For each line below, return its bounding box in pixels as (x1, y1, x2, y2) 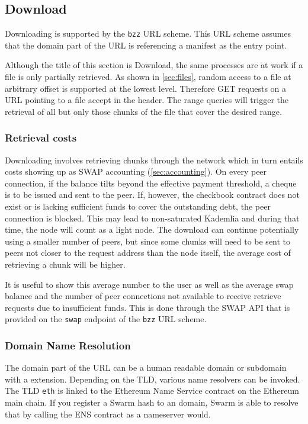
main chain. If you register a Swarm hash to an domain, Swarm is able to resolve (5, 396, 299, 409)
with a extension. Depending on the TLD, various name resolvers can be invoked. (5, 372, 300, 385)
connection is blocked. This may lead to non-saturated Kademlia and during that (5, 211, 300, 224)
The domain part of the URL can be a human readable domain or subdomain (5, 361, 287, 374)
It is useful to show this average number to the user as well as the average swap (5, 278, 294, 290)
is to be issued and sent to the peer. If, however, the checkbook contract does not (5, 188, 300, 201)
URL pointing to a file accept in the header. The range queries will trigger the (5, 94, 288, 106)
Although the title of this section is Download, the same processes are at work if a (5, 59, 303, 71)
